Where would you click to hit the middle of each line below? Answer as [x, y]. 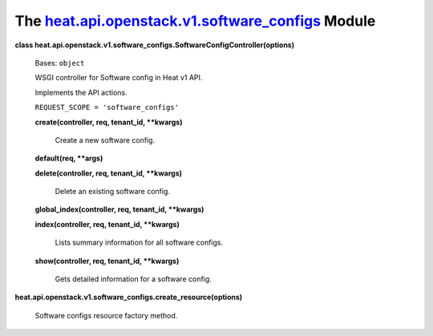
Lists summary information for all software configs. [139, 243]
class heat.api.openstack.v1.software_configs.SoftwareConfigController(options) [155, 45]
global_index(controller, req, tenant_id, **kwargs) [119, 209]
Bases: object [60, 63]
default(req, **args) [69, 158]
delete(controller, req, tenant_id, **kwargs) [109, 173]
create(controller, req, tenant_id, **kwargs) [109, 122]
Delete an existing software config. [113, 192]
